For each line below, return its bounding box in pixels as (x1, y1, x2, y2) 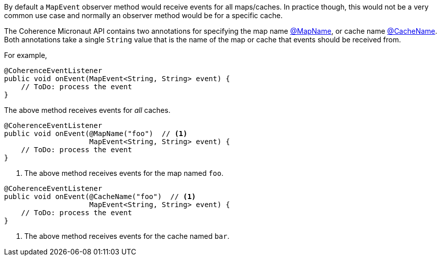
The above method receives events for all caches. (4, 106, 170, 114)
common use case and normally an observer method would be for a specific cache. (4, 11, 283, 20)
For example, (4, 51, 48, 59)
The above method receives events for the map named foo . (24, 169, 224, 177)
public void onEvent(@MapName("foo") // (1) (4, 129, 188, 138)
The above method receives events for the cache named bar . (24, 232, 230, 240)
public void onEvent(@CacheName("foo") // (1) (4, 192, 196, 201)
